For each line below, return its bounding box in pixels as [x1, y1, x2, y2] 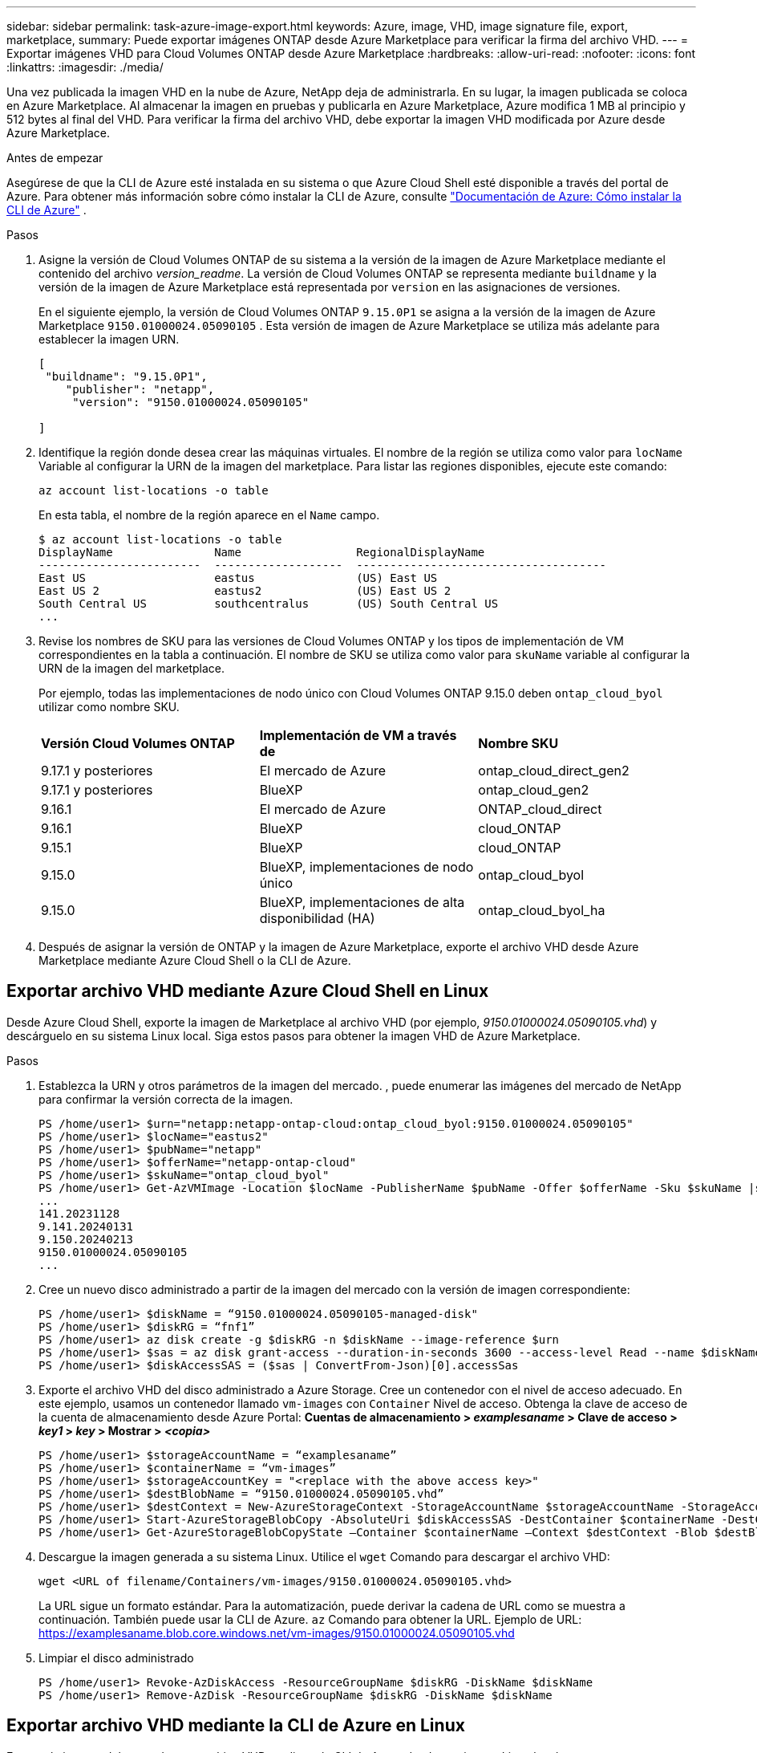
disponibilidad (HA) [259, 910, 375, 926]
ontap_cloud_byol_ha [478, 902, 605, 918]
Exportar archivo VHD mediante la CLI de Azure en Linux [6, 1715, 465, 1736]
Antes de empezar [6, 151, 103, 165]
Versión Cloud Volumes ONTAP [41, 735, 235, 751]
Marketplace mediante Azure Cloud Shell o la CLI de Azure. [38, 954, 351, 967]
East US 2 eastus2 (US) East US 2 [38, 584, 451, 597]
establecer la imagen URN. [38, 332, 180, 346]
